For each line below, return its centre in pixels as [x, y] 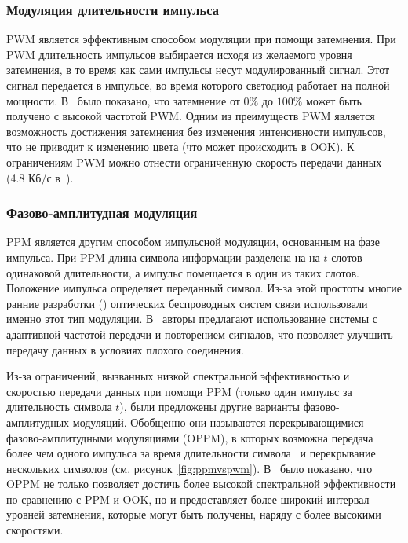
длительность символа [59, 407]
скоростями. [35, 530]
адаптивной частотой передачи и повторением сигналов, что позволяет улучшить [200, 334]
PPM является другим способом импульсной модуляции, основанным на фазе [193, 242]
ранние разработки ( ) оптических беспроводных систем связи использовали [187, 303]
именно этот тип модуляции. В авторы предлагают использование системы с [192, 319]
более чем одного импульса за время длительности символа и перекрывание [191, 453]
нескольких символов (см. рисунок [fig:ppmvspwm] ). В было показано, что [189, 468]
